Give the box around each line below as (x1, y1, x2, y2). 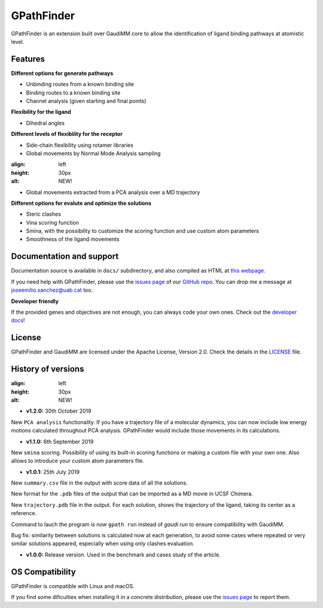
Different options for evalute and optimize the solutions (11, 199, 152, 207)
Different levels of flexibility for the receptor (11, 131, 123, 138)
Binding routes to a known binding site (26, 89, 121, 96)
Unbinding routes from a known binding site (26, 81, 135, 88)
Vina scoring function (26, 219, 79, 226)
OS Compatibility (11, 567, 76, 577)
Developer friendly (11, 297, 59, 305)
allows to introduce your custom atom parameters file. (11, 457, 145, 464)
